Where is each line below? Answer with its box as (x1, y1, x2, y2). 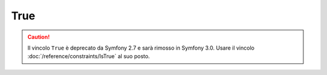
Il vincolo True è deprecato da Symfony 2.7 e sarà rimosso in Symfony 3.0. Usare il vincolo (27, 44, 254, 51)
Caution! (27, 33, 50, 41)
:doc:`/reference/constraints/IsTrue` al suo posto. (27, 53, 150, 60)
